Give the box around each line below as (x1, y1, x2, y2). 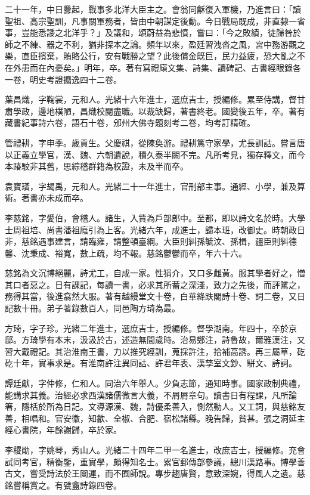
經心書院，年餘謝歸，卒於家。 (5, 423, 122, 436)
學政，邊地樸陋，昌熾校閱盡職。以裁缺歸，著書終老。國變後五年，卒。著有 (13, 104, 305, 117)
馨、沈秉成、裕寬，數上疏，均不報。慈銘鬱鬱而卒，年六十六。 (5, 246, 247, 259)
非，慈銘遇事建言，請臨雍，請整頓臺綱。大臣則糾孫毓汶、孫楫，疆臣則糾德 (5, 235, 297, 247)
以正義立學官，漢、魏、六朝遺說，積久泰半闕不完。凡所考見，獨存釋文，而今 (5, 148, 305, 160)
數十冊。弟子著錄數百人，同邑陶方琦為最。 (13, 302, 180, 314)
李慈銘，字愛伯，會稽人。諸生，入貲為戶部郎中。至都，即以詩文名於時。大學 (5, 211, 305, 224)
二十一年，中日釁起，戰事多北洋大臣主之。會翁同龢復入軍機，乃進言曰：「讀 (5, 3, 301, 15)
